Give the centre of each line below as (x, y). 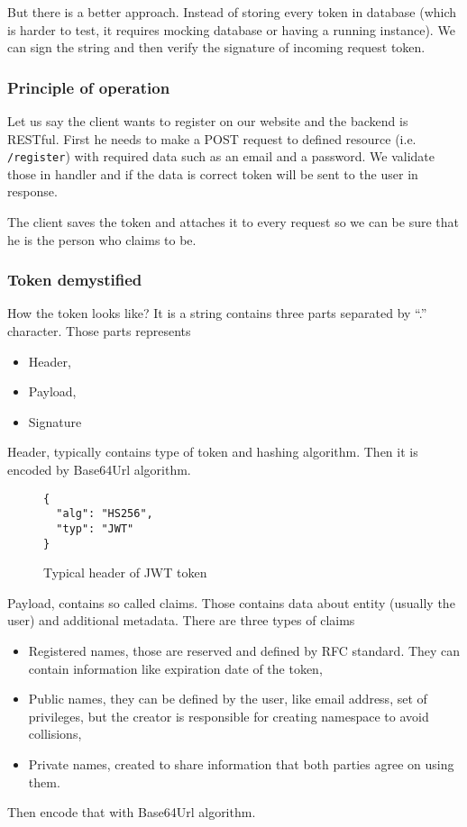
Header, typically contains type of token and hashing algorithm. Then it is (213, 452)
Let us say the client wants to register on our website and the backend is (208, 121)
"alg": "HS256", (105, 514)
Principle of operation (89, 87)
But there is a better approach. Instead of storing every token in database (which (232, 12)
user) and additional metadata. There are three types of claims (181, 620)
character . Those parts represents (99, 331)
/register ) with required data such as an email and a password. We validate (221, 156)
